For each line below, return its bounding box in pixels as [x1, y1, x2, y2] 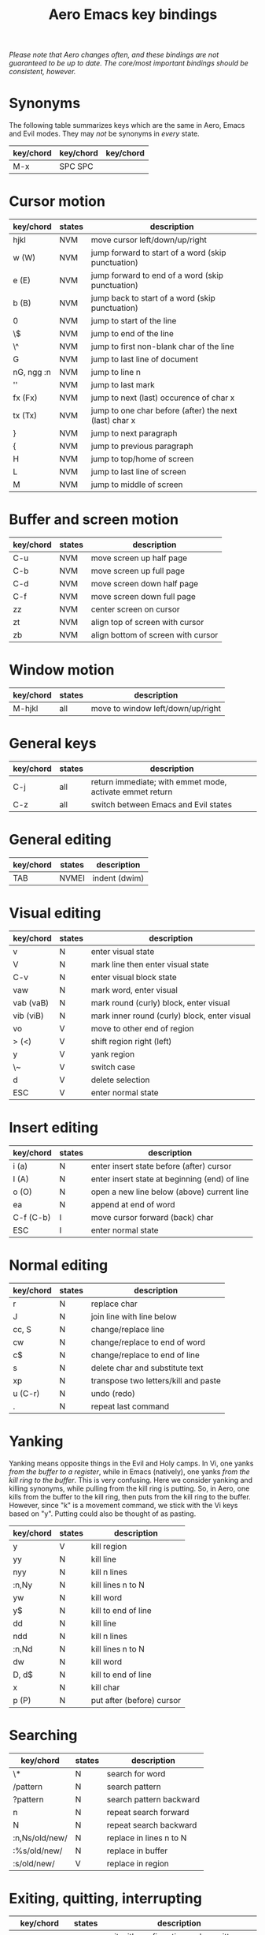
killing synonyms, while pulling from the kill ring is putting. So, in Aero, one [9, 1484, 250, 1493]
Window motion [9, 661, 115, 679]
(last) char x [90, 415, 136, 426]
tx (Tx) [13, 410, 38, 421]
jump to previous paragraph [90, 440, 193, 451]
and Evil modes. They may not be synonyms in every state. [9, 129, 200, 139]
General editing [9, 831, 112, 849]
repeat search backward [106, 1819, 197, 1830]
